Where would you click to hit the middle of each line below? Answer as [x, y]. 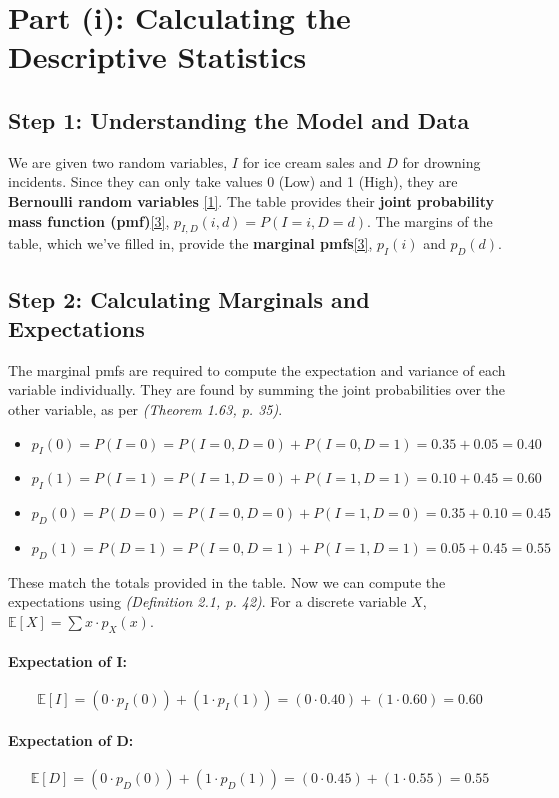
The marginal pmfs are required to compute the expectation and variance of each [257, 369]
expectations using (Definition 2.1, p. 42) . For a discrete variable [207, 601]
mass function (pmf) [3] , [89, 220]
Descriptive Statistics [157, 56]
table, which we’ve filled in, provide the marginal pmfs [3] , [190, 243]
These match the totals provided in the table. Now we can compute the [227, 581]
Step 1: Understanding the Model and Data [239, 119]
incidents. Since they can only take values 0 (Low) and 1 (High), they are [233, 181]
